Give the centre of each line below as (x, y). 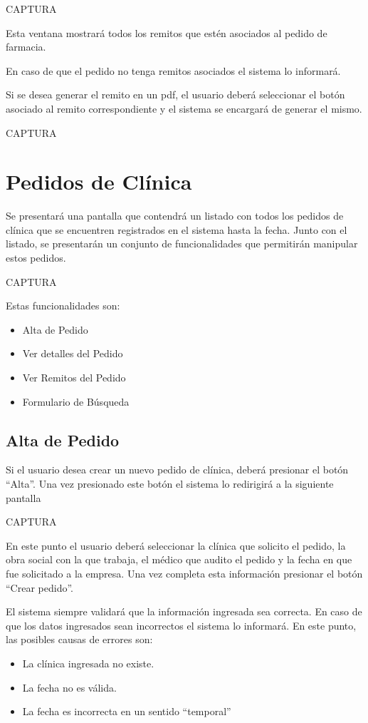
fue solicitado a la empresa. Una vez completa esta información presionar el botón (184, 573)
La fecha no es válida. (69, 687)
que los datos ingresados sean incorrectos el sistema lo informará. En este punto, (181, 625)
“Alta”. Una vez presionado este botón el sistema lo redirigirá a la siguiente (170, 484)
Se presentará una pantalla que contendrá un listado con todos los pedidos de (175, 216)
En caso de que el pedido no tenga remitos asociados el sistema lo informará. (173, 70)
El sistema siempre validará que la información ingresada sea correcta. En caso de (184, 611)
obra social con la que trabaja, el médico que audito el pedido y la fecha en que (179, 559)
